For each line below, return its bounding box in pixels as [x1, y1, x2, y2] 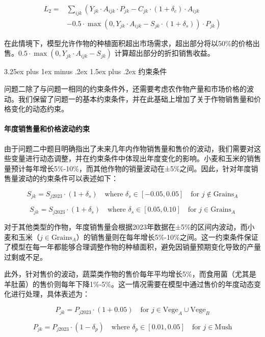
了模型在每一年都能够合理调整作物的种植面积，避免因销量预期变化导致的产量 [4, 241, 261, 252]
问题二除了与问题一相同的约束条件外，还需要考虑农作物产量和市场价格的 [4, 83, 247, 94]
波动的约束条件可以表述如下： [18, 173, 118, 184]
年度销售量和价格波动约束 [4, 123, 90, 134]
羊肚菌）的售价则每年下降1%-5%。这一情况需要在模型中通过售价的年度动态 [4, 278, 254, 289]
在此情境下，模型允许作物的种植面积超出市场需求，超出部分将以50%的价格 [4, 37, 253, 48]
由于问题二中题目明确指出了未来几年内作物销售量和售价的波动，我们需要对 [4, 143, 254, 153]
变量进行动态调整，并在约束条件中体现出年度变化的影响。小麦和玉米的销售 [11, 153, 261, 164]
